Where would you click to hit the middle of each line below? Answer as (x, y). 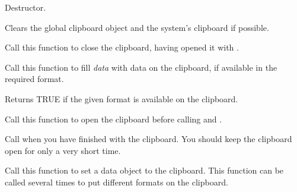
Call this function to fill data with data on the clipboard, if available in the (141, 67)
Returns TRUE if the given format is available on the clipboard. (122, 98)
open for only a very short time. (63, 150)
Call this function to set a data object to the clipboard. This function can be (144, 170)
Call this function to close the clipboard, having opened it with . (122, 47)
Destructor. (25, 7)
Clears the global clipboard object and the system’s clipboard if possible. (137, 27)
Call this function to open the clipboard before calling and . (114, 119)
